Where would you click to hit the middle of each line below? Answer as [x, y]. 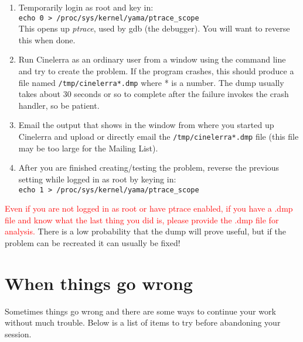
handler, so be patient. [59, 105]
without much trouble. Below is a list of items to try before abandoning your [143, 322]
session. [18, 334]
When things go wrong [99, 283]
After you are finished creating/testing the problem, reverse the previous [149, 167]
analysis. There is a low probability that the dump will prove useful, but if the [145, 231]
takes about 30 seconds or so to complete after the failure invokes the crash [154, 94]
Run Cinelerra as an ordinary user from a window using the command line [152, 59]
